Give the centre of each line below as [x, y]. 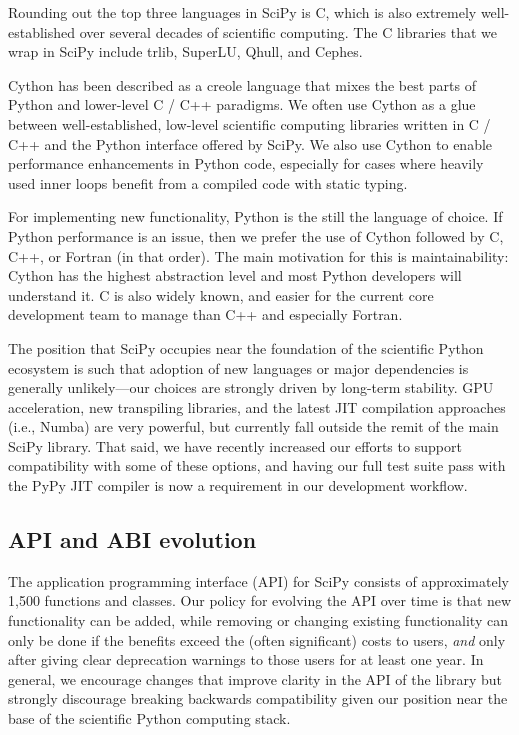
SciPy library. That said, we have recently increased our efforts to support [235, 445]
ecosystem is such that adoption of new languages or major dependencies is [238, 367]
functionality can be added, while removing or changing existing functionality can [258, 620]
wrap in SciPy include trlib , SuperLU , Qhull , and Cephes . [185, 51]
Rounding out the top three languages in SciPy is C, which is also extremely [242, 12]
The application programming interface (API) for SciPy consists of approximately [258, 580]
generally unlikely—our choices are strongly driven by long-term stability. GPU [251, 387]
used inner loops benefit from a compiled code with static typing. [208, 182]
